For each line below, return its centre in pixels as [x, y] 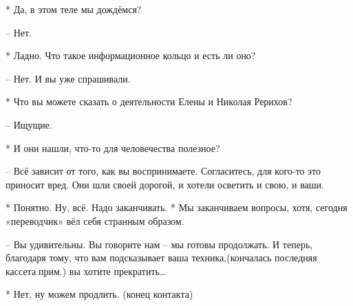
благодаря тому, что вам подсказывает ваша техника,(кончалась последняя [161, 258]
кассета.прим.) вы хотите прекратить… [86, 271]
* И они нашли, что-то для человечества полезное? [113, 147]
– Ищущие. [29, 124]
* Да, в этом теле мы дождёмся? [74, 9]
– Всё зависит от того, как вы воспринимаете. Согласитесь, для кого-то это [163, 171]
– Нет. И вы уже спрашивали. [68, 78]
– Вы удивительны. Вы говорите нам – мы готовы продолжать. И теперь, [159, 244]
